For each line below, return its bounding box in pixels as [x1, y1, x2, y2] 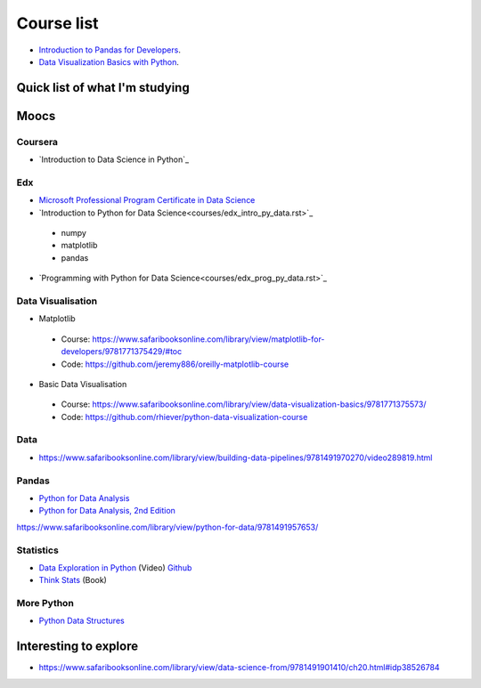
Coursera [16, 135, 58, 148]
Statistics [16, 544, 60, 556]
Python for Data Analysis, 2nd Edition [38, 506, 175, 516]
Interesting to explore [16, 639, 138, 654]
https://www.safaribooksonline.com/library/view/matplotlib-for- [92, 334, 325, 344]
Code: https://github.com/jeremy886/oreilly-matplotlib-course [61, 359, 289, 369]
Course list [16, 13, 99, 33]
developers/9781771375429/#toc [61, 346, 183, 357]
